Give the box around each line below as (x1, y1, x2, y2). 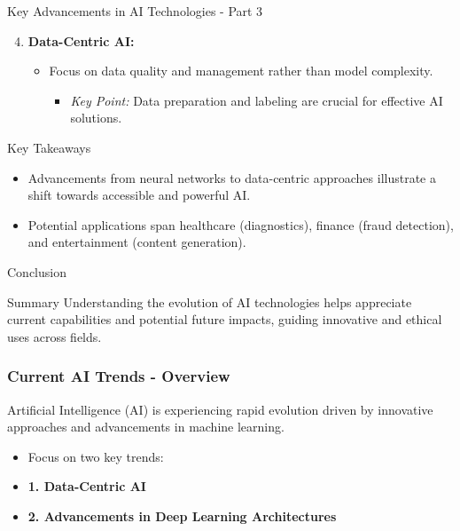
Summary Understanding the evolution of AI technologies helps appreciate (7, 292, 412, 311)
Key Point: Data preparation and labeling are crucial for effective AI (70, 91, 443, 109)
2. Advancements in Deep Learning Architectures (27, 506, 337, 525)
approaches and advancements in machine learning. (7, 417, 285, 436)
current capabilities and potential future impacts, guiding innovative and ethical (7, 310, 442, 329)
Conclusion (7, 262, 66, 281)
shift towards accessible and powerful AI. (27, 186, 251, 204)
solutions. (70, 108, 122, 127)
